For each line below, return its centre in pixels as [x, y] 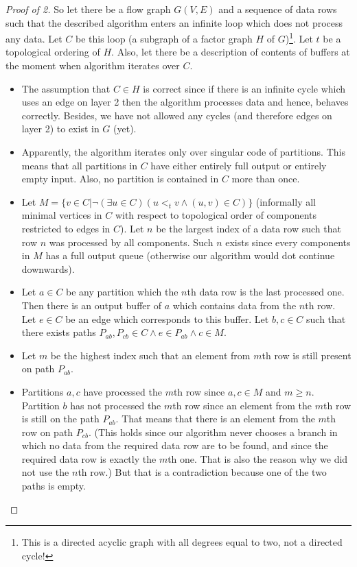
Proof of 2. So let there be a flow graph [88, 9]
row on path [47, 432]
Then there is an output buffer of [91, 305]
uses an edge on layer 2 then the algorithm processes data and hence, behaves [185, 102]
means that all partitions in [80, 165]
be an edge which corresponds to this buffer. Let [167, 318]
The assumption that [66, 88]
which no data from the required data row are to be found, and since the [175, 445]
